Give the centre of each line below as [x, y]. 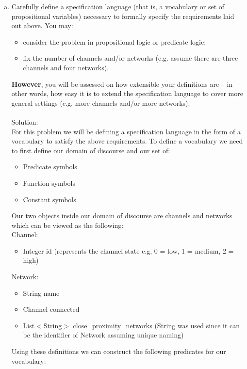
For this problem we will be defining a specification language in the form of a [126, 131]
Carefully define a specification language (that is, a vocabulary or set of [118, 6]
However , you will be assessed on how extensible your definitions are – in [122, 84]
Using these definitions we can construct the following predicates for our [119, 351]
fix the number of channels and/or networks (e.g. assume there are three [131, 58]
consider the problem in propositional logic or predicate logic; [115, 41]
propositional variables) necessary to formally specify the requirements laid [123, 16]
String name [41, 293]
